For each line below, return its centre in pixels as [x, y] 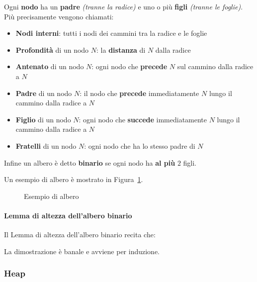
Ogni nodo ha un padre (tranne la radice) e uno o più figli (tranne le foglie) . [124, 6]
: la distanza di [121, 49]
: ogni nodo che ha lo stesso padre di [140, 145]
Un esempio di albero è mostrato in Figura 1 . [74, 179]
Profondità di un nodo [52, 49]
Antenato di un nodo [50, 66]
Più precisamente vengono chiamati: [59, 16]
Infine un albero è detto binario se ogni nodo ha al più [90, 162]
